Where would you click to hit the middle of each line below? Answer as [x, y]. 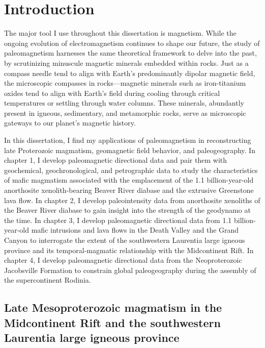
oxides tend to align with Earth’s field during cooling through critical [112, 93]
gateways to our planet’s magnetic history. [70, 123]
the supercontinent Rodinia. [48, 280]
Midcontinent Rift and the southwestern [112, 322]
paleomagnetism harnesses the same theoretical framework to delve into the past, [130, 53]
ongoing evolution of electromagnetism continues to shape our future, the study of [132, 43]
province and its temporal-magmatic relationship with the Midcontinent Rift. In [129, 250]
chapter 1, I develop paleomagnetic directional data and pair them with [116, 160]
